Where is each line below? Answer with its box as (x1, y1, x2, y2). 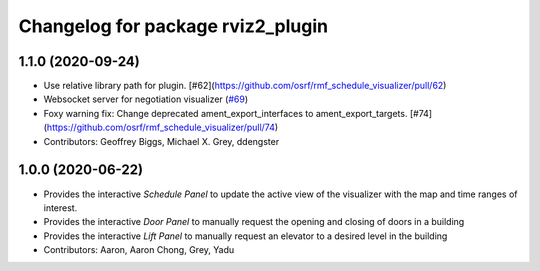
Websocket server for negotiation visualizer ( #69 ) (43, 93, 249, 105)
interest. (43, 201, 78, 214)
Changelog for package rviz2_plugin (18, 15, 329, 37)
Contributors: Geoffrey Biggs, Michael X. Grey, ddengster (43, 135, 280, 147)
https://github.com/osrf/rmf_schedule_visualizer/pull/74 (46, 121, 275, 134)
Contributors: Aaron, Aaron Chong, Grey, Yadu (43, 244, 235, 256)
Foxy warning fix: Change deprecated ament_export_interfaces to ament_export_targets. (43, 107, 408, 119)
